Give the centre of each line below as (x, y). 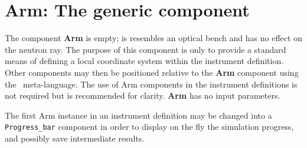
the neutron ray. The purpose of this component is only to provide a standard (146, 49)
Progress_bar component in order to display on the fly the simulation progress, (149, 127)
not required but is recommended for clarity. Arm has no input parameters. (143, 95)
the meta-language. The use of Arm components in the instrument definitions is (151, 84)
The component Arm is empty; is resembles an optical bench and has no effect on (153, 38)
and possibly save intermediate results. (75, 138)
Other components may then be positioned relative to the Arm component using (152, 72)
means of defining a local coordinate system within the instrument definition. (144, 61)
